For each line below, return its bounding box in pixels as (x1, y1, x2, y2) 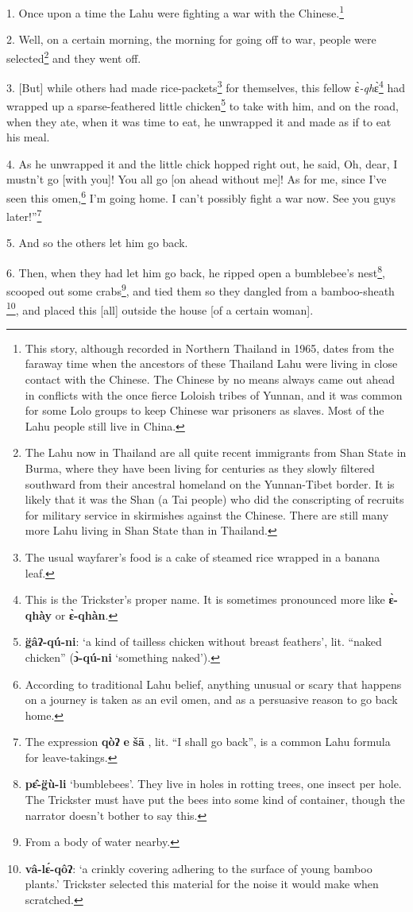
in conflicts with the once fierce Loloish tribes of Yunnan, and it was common (25, 386, 403, 403)
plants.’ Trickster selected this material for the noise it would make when (25, 875, 379, 892)
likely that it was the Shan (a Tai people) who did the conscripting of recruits (25, 491, 404, 508)
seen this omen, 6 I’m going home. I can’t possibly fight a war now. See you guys (6, 187, 396, 206)
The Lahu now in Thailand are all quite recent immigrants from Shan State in (25, 444, 407, 461)
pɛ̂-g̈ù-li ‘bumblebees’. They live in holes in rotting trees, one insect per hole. (25, 775, 402, 792)
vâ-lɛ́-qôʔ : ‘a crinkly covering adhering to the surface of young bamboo (25, 860, 372, 876)
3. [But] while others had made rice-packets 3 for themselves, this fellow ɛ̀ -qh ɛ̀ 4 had (6, 77, 406, 95)
